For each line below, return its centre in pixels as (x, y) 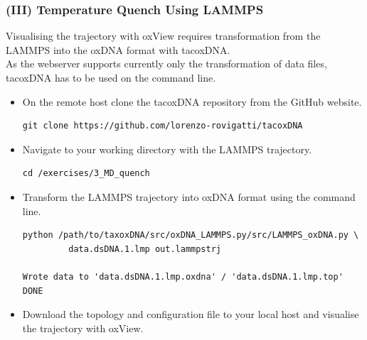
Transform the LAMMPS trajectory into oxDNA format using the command (189, 196)
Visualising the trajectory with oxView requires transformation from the (163, 36)
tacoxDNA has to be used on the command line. (111, 77)
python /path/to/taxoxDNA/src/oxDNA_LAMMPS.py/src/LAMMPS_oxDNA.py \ (191, 235)
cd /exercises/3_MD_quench (86, 174)
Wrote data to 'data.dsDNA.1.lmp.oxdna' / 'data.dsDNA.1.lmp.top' (183, 276)
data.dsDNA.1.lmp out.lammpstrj (145, 249)
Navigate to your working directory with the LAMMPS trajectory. (167, 149)
